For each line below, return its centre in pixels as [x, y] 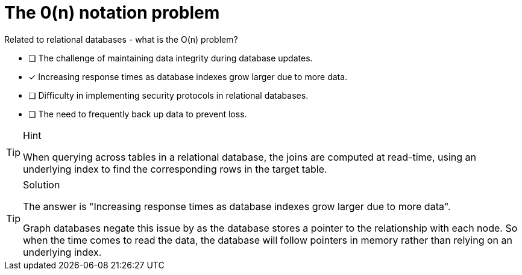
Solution [42, 184]
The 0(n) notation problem [112, 13]
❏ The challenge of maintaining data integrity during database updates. [171, 58]
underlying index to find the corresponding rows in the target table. [175, 169]
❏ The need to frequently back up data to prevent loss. [138, 114]
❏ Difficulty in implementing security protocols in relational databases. [168, 95]
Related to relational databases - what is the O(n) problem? [121, 39]
